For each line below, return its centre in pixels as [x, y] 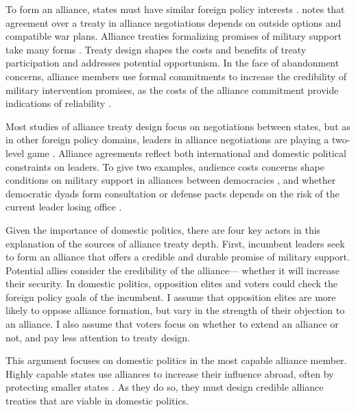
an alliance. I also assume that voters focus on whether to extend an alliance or [172, 324]
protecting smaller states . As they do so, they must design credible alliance [165, 387]
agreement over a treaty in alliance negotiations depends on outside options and [174, 22]
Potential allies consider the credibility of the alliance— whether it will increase [173, 270]
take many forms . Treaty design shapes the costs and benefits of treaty [156, 49]
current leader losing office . [64, 207]
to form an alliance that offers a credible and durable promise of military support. [178, 257]
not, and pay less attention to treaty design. [98, 337]
